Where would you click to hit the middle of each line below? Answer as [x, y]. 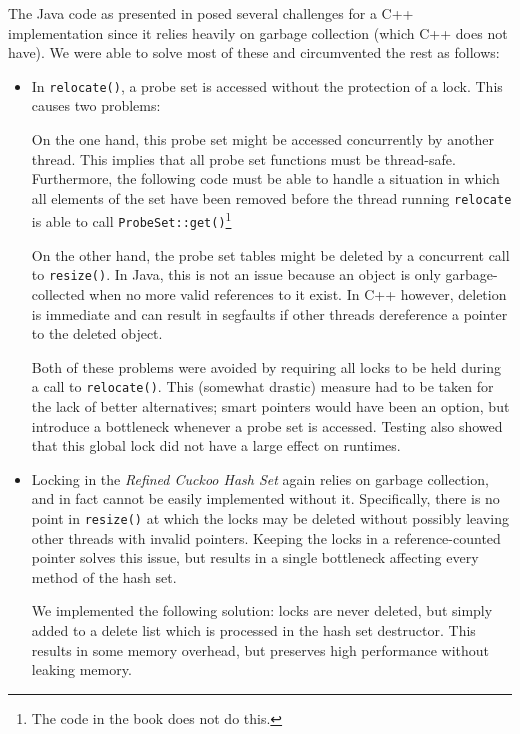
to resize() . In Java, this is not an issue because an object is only [236, 274]
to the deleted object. [97, 333]
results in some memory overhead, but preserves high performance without [260, 649]
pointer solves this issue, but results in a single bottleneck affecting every [255, 557]
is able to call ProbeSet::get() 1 [131, 220]
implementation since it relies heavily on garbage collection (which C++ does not [258, 32]
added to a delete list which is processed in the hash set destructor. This [253, 630]
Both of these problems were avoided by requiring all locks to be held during [266, 366]
